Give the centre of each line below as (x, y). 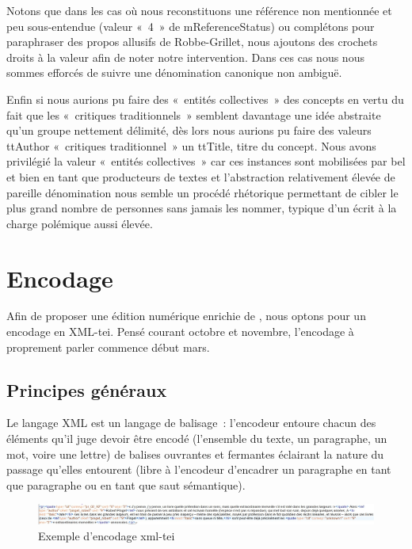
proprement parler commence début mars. (108, 347)
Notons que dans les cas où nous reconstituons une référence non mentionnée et (199, 10)
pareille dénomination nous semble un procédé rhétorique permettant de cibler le (202, 192)
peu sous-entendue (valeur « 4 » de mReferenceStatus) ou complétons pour (191, 26)
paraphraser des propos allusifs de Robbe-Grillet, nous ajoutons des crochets (192, 42)
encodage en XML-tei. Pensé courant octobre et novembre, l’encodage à (180, 332)
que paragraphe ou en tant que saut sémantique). (126, 484)
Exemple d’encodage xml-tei (107, 536)
